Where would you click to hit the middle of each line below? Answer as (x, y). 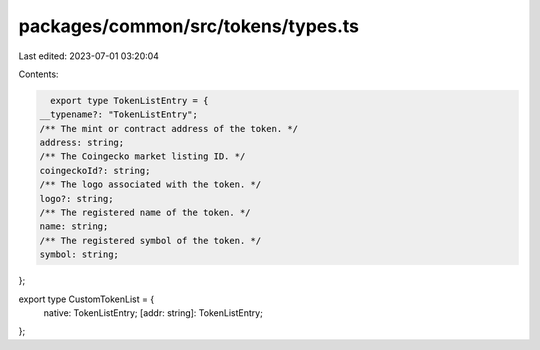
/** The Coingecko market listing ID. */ (142, 156)
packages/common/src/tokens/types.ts (189, 26)
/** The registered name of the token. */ (145, 213)
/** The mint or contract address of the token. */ (169, 128)
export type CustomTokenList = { (86, 299)
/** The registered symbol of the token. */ (150, 240)
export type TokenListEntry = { (129, 100)
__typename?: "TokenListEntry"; (119, 114)
